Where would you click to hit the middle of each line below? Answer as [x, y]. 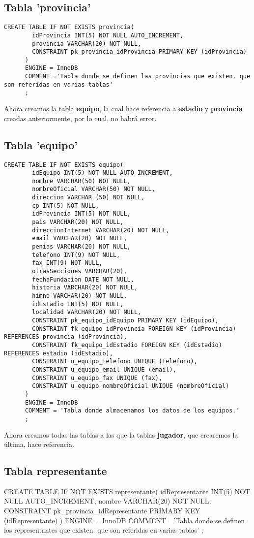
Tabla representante [56, 471]
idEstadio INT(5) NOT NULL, [78, 304]
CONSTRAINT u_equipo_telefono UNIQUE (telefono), [115, 362]
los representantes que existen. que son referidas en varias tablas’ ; [104, 530]
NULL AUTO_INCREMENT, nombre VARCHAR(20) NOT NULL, [108, 501]
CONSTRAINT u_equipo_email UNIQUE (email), [104, 369]
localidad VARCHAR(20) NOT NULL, [87, 312]
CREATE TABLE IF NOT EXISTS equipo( [64, 165]
